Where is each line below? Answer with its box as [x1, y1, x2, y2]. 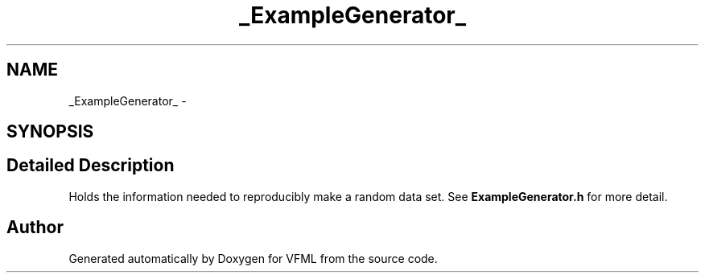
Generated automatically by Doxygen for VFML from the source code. [68, 251, 438, 265]
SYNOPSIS [6, 121, 94, 142]
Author [6, 217, 64, 238]
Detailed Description [6, 155, 175, 176]
